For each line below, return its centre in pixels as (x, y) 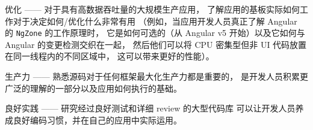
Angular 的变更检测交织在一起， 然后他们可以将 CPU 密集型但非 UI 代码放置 (156, 44)
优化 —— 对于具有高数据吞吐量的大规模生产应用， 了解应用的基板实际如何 (152, 9)
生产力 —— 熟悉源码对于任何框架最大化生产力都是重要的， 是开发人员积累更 (156, 76)
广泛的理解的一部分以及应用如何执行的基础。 (93, 88)
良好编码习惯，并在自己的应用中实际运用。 (97, 120)
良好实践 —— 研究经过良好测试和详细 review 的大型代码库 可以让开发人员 (150, 108)
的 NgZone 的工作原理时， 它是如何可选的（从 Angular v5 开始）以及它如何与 (155, 33)
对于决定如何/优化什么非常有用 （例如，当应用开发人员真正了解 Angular (155, 21)
